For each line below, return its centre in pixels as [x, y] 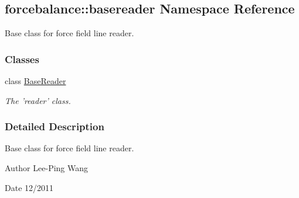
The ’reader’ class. [38, 100]
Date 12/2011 [29, 187]
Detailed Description [55, 126]
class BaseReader [35, 81]
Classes [22, 59]
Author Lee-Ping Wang [47, 168]
